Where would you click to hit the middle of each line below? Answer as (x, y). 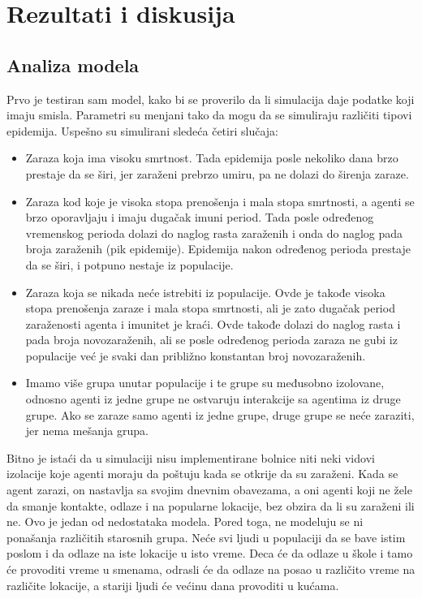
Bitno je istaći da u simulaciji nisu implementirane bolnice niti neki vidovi (191, 457)
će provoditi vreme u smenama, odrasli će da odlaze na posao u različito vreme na (211, 569)
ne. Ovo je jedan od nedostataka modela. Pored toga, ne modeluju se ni (185, 521)
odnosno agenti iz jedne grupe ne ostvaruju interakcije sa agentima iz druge (213, 399)
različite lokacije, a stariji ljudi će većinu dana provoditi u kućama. (173, 585)
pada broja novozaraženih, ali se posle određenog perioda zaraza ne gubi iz (211, 340)
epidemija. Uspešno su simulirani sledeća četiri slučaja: (142, 130)
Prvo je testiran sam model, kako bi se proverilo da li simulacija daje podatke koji (211, 99)
